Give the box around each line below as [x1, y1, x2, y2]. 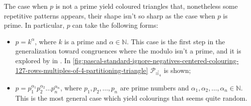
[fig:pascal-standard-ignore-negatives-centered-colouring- [73, 55, 239, 65]
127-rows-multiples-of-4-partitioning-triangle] [15, 65, 148, 75]
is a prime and [64, 36, 107, 46]
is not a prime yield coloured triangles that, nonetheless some [55, 1, 238, 11]
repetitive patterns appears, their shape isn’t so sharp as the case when [4, 10, 215, 20]
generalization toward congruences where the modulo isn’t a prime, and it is [15, 46, 241, 56]
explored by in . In [15, 55, 71, 65]
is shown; [163, 65, 191, 75]
